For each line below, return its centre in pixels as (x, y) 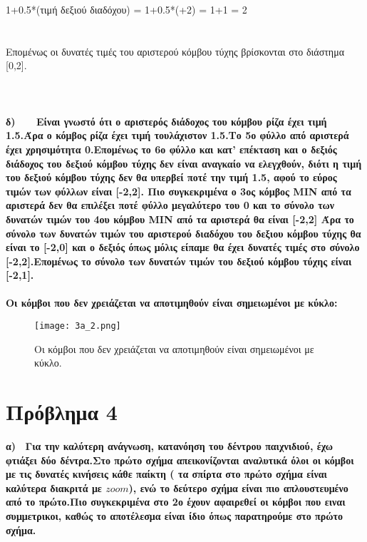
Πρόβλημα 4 (62, 412)
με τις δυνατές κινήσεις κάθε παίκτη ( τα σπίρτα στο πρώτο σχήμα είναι (166, 474)
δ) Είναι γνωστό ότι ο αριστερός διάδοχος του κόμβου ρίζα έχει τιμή (166, 121)
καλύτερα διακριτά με (54, 487)
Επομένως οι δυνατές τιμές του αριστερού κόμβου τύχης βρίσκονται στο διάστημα (175, 51)
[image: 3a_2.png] (78, 326)
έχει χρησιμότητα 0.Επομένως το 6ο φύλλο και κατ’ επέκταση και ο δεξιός (171, 149)
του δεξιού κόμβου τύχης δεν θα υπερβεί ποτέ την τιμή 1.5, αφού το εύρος (171, 177)
